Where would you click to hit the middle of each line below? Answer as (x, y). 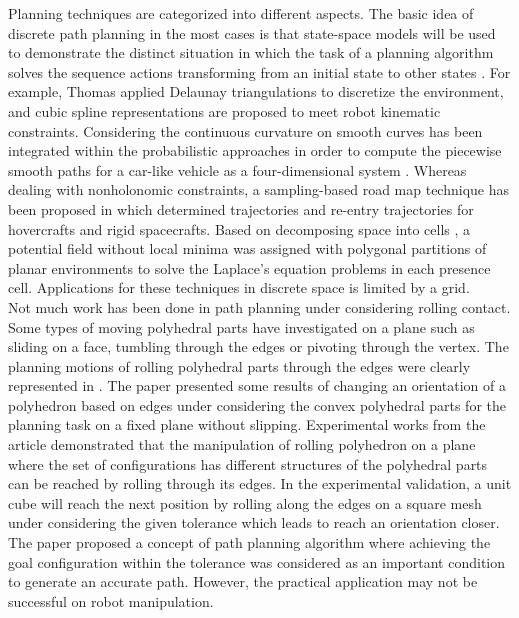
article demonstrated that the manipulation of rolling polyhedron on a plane (242, 444)
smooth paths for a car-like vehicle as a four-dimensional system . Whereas (237, 169)
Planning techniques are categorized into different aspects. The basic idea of (241, 13)
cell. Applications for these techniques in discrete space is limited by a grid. (239, 287)
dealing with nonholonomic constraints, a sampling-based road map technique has (258, 189)
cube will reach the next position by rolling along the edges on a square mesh (245, 502)
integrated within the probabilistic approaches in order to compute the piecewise (255, 150)
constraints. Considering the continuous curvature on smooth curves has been (245, 130)
